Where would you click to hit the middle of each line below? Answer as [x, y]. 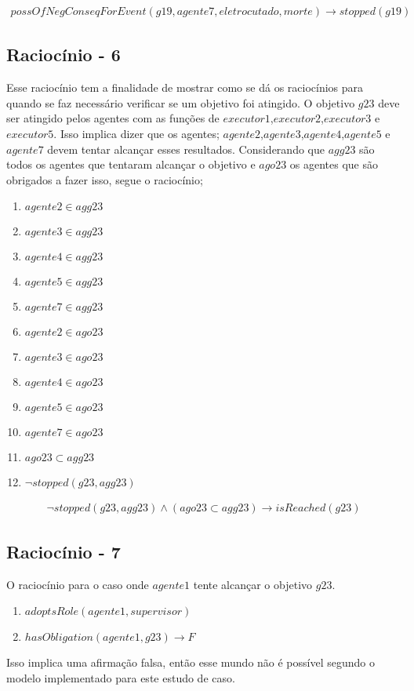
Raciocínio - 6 [64, 55]
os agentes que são [334, 164]
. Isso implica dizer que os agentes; [136, 134]
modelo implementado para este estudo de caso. [121, 677]
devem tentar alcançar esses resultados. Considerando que [186, 149]
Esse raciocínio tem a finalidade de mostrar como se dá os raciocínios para [185, 87]
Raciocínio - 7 [64, 551]
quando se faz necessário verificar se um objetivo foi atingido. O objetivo [181, 102]
